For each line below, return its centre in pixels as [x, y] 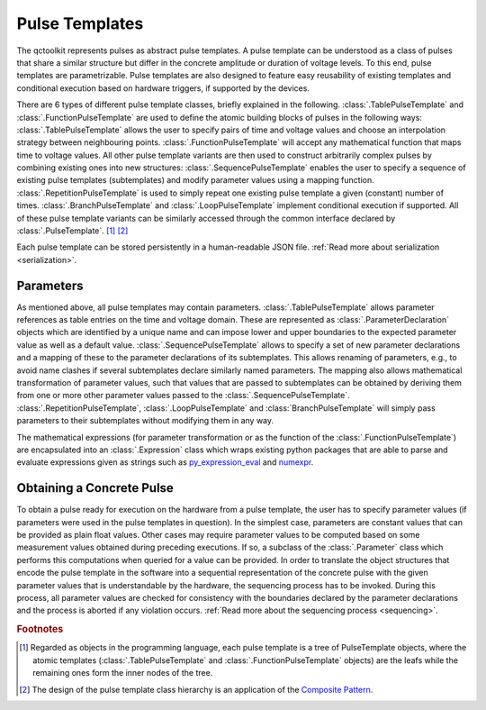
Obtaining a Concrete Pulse [95, 488]
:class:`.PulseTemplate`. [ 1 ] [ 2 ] [72, 231]
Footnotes [40, 629]
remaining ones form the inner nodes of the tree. [123, 673]
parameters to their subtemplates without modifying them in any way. [145, 421]
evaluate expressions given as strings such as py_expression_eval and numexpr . [165, 462]
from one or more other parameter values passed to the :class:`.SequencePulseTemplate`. [183, 396]
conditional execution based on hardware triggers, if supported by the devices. [163, 88]
